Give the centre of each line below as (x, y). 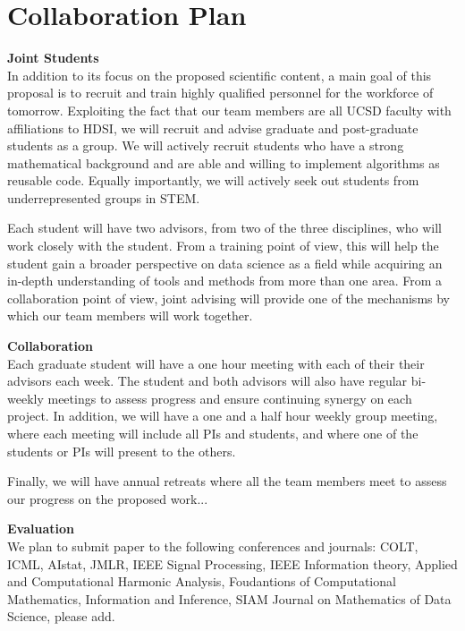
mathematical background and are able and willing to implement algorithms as (224, 162)
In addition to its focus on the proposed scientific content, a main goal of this (220, 75)
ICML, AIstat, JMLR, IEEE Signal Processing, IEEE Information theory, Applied (232, 563)
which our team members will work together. (130, 315)
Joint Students (53, 58)
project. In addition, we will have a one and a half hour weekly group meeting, (223, 416)
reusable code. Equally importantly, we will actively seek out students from (213, 180)
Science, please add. (61, 616)
